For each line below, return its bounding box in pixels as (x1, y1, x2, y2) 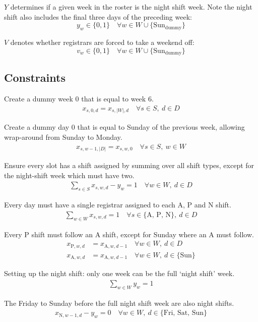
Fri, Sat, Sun (163, 309, 204, 317)
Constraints (4, 70, 66, 85)
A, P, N (147, 211, 171, 219)
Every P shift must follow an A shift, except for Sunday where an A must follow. (4, 229, 254, 239)
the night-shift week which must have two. (4, 170, 135, 180)
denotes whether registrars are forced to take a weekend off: (10, 36, 195, 47)
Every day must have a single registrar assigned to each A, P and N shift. (4, 199, 231, 210)
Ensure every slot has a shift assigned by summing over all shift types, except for (4, 160, 254, 171)
